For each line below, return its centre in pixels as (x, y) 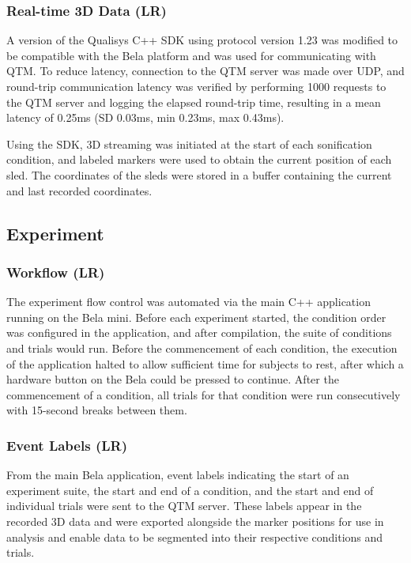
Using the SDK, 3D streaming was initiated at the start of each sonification (189, 144)
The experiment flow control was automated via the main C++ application (189, 302)
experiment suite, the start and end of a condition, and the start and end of (190, 490)
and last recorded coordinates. (79, 190)
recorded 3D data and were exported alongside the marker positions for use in (195, 521)
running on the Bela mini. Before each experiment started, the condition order (196, 317)
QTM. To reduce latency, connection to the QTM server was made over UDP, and (205, 71)
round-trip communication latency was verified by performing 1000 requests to (196, 86)
